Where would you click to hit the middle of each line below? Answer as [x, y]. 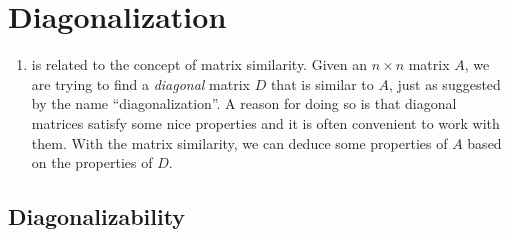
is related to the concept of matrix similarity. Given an [199, 64]
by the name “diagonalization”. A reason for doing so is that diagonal [244, 103]
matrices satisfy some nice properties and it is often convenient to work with [265, 122]
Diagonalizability [97, 216]
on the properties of [92, 162]
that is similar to [322, 83]
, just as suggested [444, 83]
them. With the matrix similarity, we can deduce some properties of [239, 142]
